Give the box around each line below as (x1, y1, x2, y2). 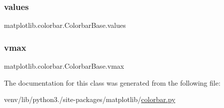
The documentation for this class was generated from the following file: (4, 77, 221, 88)
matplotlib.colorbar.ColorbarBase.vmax (4, 61, 124, 71)
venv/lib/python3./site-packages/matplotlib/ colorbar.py (4, 94, 176, 105)
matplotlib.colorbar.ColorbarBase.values (4, 20, 126, 30)
